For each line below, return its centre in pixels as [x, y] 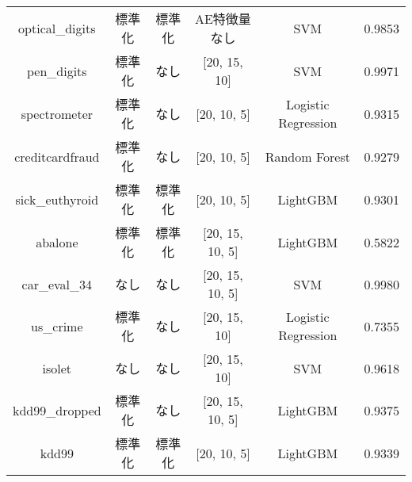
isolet [57, 368]
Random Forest [307, 156]
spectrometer [57, 113]
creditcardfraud [57, 156]
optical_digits [57, 28]
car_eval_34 [57, 284]
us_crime [57, 326]
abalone [57, 242]
